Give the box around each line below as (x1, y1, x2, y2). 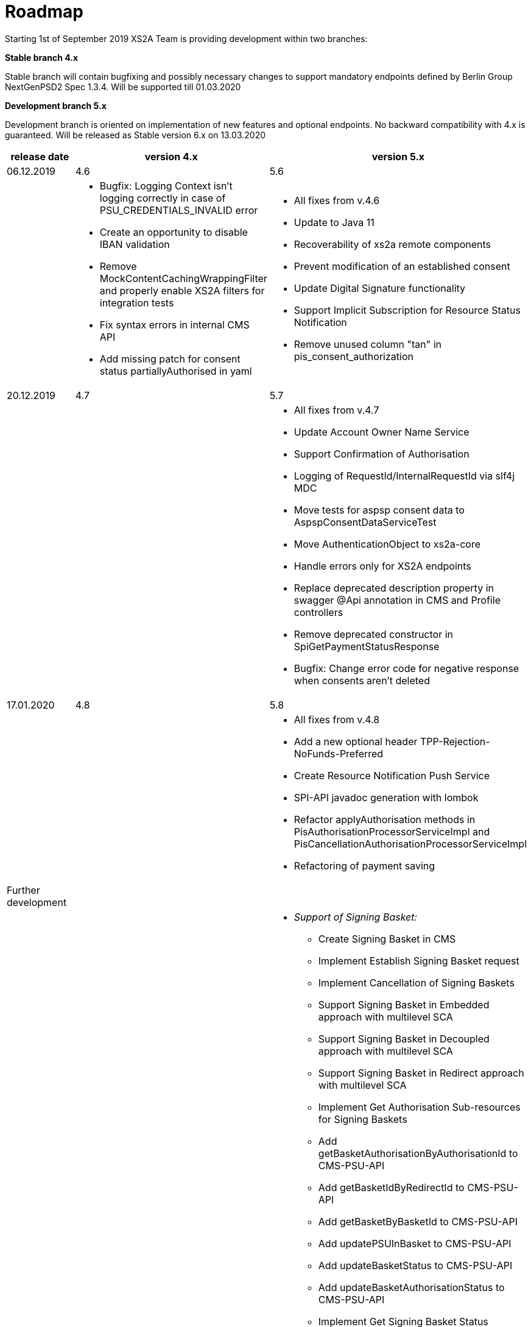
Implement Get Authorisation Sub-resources (318, 1100, 521, 1113)
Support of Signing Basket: (294, 910, 418, 923)
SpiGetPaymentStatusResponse (294, 640, 440, 653)
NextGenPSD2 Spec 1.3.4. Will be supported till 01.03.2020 (5, 81, 241, 92)
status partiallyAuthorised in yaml (99, 364, 252, 377)
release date (10, 150, 69, 163)
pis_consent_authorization (294, 350, 413, 363)
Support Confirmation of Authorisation (294, 447, 469, 460)
